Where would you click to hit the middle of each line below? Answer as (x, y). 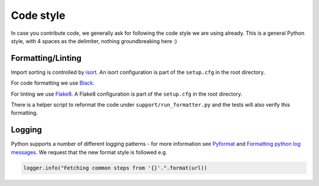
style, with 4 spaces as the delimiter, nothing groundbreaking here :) (94, 41)
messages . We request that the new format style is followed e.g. (89, 152)
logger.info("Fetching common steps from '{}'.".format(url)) (115, 168)
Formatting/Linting (46, 58)
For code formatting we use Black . (53, 83)
